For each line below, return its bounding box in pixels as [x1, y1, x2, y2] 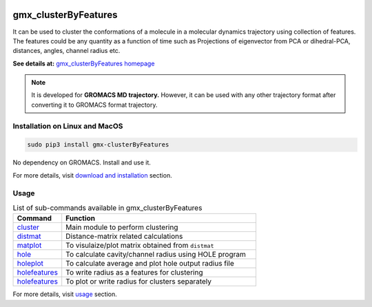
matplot [17, 241, 42, 251]
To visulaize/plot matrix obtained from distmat [65, 241, 214, 251]
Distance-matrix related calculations [65, 231, 183, 241]
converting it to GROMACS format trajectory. [31, 100, 158, 109]
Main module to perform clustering [65, 222, 178, 232]
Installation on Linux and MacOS [12, 121, 123, 131]
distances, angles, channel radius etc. [12, 47, 121, 55]
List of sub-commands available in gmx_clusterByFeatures [12, 203, 203, 213]
